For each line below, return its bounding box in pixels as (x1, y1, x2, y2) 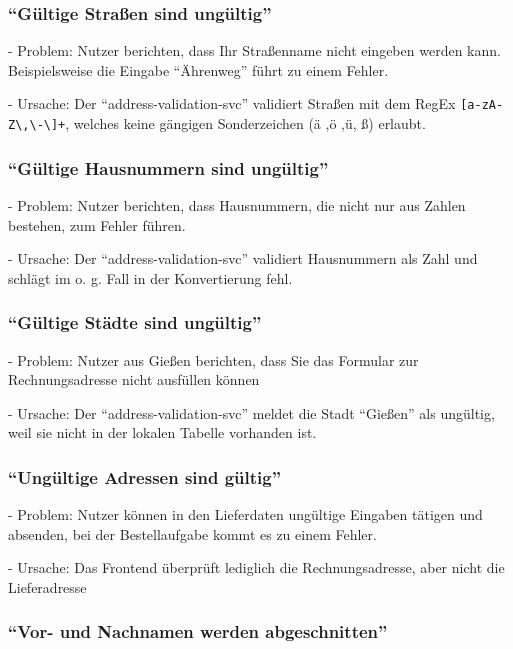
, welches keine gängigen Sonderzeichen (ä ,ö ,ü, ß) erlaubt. (65, 113, 426, 134)
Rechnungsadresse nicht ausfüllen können (8, 369, 260, 390)
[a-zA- (460, 98, 504, 113)
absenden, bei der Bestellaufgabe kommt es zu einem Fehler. (8, 523, 377, 544)
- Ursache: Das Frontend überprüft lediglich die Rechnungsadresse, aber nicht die (8, 557, 505, 578)
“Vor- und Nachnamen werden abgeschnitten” (8, 619, 388, 644)
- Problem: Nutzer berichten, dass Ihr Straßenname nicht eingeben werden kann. (8, 40, 501, 61)
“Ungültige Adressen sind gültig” (8, 464, 282, 489)
